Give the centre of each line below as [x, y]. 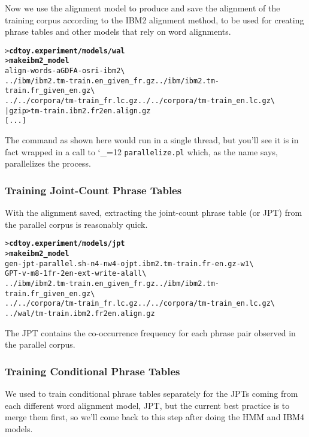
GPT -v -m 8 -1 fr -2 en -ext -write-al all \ [76, 274]
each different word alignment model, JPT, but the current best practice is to [147, 405]
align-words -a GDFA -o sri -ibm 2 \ [65, 71]
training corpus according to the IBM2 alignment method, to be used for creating [154, 19]
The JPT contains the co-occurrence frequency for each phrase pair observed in [150, 332]
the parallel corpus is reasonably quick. [76, 224]
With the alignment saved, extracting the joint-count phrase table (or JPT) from [154, 213]
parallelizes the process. [48, 163]
